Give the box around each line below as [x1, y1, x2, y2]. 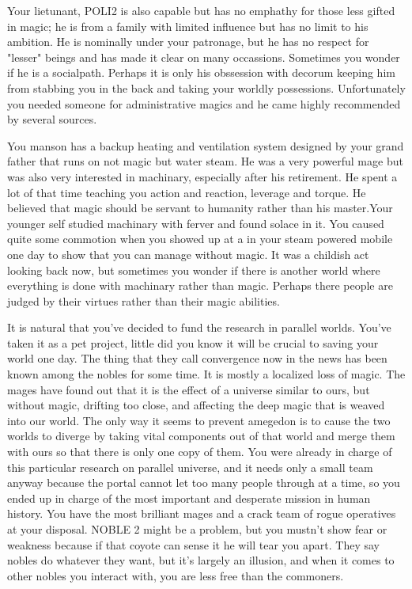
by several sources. [7, 111, 97, 127]
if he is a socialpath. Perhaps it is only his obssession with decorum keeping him [7, 64, 395, 81]
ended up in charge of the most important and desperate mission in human [7, 489, 371, 506]
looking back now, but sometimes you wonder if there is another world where [7, 261, 380, 278]
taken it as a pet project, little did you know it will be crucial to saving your [7, 334, 379, 351]
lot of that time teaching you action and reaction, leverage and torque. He [7, 184, 366, 200]
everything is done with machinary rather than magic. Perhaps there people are [7, 277, 393, 294]
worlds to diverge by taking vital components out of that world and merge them [7, 427, 395, 444]
